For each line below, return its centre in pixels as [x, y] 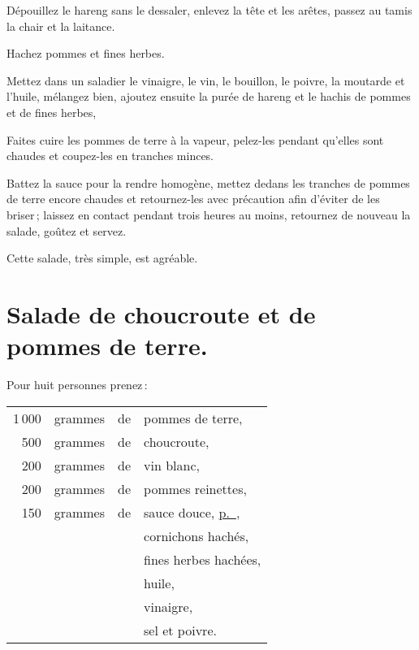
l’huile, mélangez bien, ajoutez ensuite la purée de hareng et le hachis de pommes [209, 96]
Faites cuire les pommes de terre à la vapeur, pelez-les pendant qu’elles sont [195, 139]
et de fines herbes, [52, 112]
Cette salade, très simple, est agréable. [102, 258]
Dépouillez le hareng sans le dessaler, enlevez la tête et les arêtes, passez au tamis [209, 10]
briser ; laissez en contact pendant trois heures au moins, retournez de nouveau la [209, 214]
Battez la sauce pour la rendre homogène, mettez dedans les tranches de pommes [208, 182]
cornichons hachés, [197, 535]
